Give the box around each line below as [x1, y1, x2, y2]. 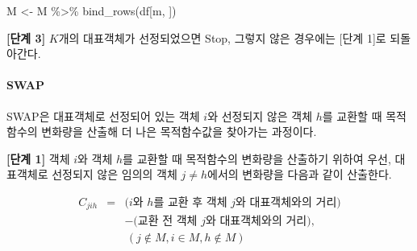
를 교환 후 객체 [153, 196, 227, 208]
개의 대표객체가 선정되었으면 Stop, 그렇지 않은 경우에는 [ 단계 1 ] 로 [58, 29, 386, 46]
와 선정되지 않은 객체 [207, 107, 313, 124]
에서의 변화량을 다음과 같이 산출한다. [207, 166, 392, 183]
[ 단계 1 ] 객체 [6, 150, 70, 167]
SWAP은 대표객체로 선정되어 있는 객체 [6, 107, 200, 124]
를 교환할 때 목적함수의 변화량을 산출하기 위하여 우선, [123, 150, 391, 167]
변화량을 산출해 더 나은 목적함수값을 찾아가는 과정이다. [41, 123, 317, 140]
